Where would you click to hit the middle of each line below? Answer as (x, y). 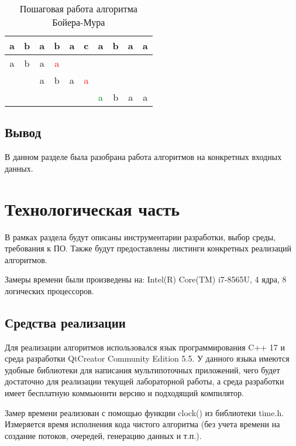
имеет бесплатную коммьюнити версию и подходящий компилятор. (124, 393)
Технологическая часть (92, 208)
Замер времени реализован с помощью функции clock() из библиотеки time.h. (144, 412)
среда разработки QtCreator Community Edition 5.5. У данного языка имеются (147, 358)
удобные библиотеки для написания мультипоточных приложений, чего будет (142, 370)
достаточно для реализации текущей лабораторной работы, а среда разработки (144, 381)
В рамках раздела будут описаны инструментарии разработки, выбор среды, (140, 236)
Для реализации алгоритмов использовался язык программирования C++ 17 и (145, 347)
